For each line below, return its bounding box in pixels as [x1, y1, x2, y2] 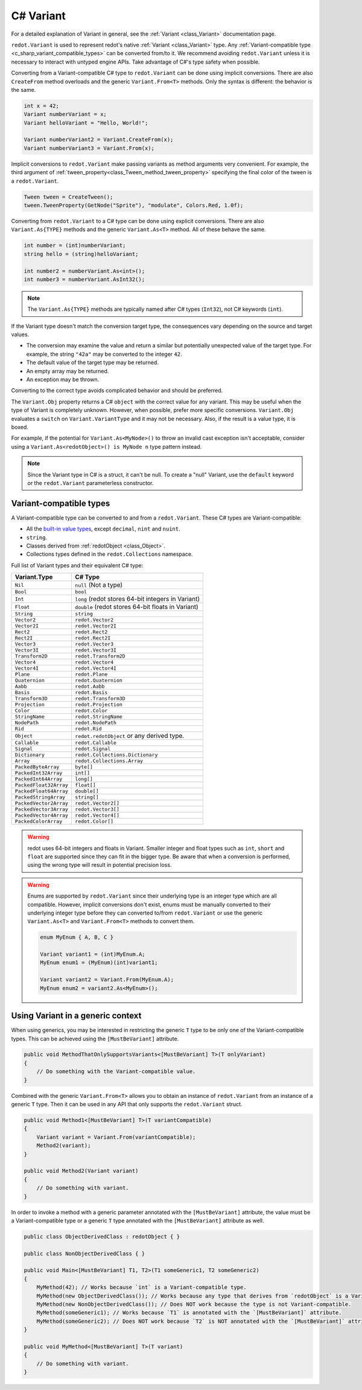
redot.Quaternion [75, 677, 123, 684]
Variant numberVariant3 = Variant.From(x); [24, 145, 155, 151]
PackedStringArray [14, 794, 66, 801]
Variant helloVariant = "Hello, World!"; [24, 119, 148, 126]
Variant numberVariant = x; [24, 111, 107, 118]
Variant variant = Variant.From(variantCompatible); [36, 1134, 196, 1140]
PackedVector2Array [14, 800, 69, 807]
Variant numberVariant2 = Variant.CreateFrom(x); [24, 136, 174, 143]
